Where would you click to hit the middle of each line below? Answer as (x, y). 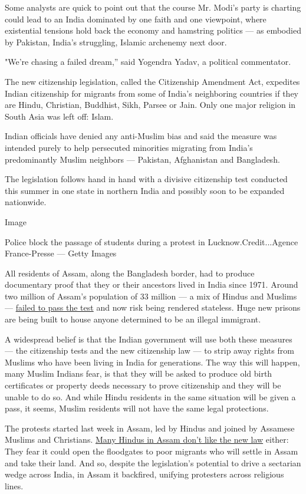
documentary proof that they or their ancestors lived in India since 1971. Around (152, 284)
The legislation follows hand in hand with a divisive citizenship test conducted (146, 179)
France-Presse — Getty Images (61, 253)
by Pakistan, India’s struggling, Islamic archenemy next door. (116, 42)
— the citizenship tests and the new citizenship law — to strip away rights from (149, 350)
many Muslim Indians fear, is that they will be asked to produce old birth (139, 373)
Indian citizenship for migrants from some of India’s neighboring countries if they (152, 93)
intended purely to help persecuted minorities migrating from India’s (129, 147)
